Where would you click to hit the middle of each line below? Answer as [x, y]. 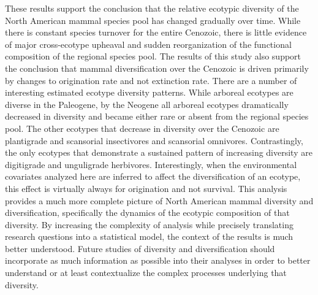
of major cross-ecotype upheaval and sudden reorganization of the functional [148, 44]
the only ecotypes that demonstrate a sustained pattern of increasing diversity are [159, 152]
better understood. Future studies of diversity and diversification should [140, 248]
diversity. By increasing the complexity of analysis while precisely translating [149, 224]
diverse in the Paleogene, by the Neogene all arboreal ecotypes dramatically [147, 104]
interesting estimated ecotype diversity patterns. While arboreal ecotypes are [149, 92]
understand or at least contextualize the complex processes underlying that [146, 273]
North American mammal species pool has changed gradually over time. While [153, 20]
